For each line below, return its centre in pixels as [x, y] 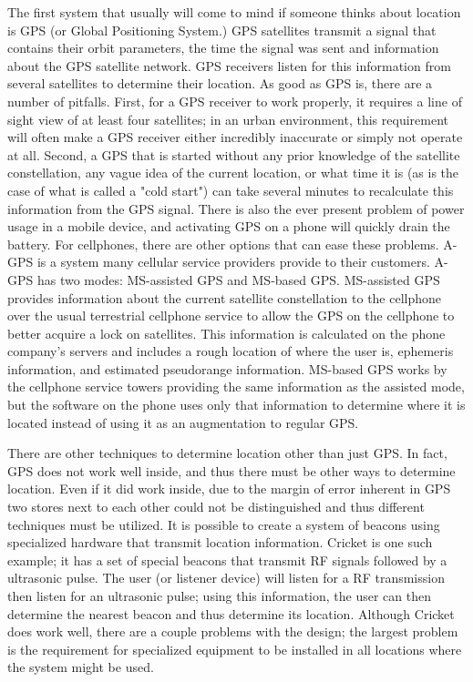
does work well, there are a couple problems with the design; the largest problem [233, 631]
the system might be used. [81, 667]
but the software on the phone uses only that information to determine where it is [236, 405]
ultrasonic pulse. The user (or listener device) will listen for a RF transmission [226, 578]
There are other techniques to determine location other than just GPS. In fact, [227, 453]
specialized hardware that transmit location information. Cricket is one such [220, 542]
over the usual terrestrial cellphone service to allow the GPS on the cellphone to [231, 316]
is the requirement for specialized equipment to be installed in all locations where [235, 649]
